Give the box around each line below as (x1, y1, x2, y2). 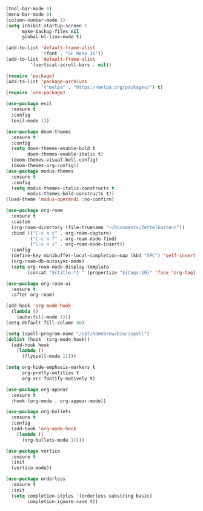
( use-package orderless (5, 476, 66, 482)
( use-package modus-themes (5, 168, 74, 174)
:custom (11, 219, 31, 225)
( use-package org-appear (5, 386, 68, 393)
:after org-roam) (11, 292, 55, 298)
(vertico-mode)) (11, 465, 52, 471)
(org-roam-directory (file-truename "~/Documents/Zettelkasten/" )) (11, 224, 185, 230)
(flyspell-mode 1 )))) (21, 353, 77, 360)
